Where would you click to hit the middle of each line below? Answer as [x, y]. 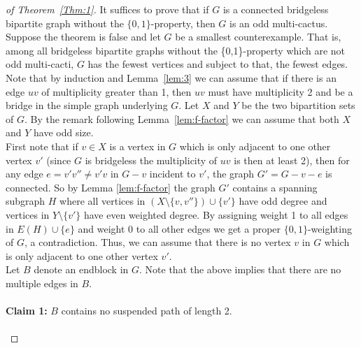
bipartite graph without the [65, 23]
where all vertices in [102, 201]
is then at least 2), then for [292, 160]
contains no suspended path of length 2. [147, 311]
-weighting [330, 228]
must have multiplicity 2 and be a [281, 91]
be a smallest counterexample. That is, [258, 37]
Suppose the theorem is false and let [83, 37]
